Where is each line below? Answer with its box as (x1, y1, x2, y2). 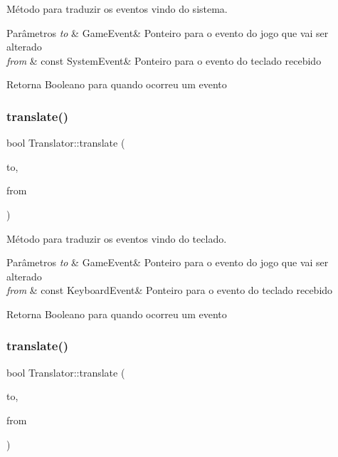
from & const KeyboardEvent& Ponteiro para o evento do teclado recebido (6, 283, 333, 298)
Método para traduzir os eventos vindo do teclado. (6, 231, 227, 246)
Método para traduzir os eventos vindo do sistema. (6, 1, 228, 16)
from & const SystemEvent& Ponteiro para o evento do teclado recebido (6, 53, 322, 68)
